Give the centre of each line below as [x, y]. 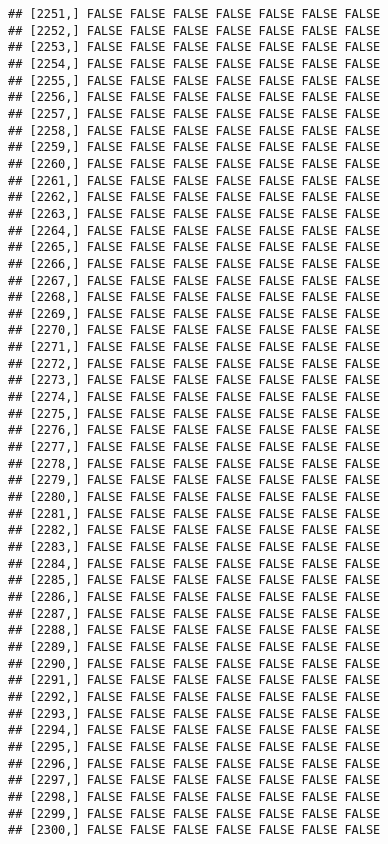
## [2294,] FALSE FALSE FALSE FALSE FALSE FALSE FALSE [194, 730]
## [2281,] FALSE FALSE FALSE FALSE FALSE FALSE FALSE [194, 513]
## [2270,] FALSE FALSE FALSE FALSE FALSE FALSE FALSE [194, 330]
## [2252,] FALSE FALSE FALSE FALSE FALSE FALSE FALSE [194, 30]
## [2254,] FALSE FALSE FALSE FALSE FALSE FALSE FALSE [194, 63]
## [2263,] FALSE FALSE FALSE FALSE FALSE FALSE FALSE [194, 213]
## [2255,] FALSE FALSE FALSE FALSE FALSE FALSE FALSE [194, 80]
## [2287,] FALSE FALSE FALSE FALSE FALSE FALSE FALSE [194, 613]
